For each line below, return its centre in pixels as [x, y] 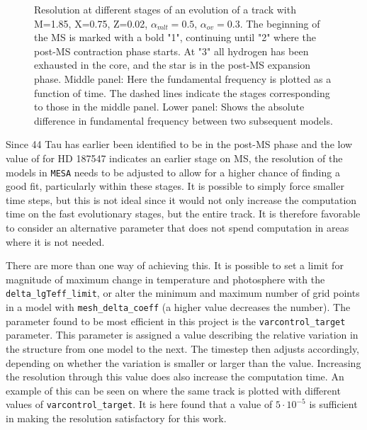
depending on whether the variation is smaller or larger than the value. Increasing [183, 362]
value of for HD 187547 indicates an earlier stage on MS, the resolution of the [174, 158]
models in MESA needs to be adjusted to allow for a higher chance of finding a [173, 172]
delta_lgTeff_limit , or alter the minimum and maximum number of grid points [183, 293]
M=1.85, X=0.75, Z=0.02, [91, 23]
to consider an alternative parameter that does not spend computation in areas [177, 227]
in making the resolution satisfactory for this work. [116, 418]
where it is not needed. [55, 241]
